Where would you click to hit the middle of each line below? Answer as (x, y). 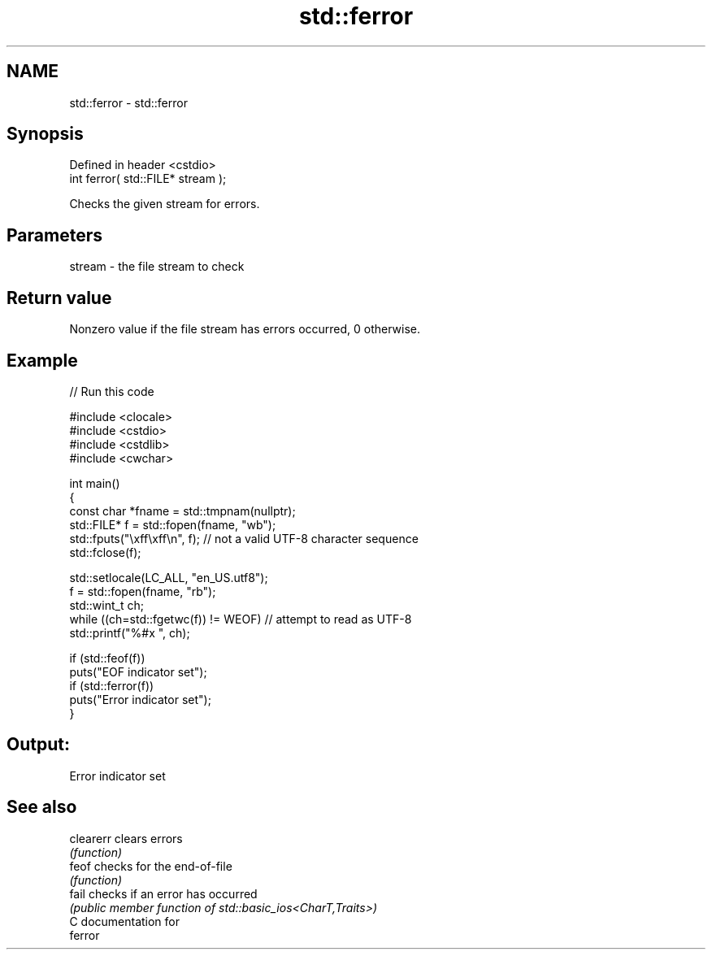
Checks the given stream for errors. (165, 204)
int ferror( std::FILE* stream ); (148, 179)
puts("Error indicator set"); (140, 699)
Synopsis (45, 134)
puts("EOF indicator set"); (138, 671)
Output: (38, 745)
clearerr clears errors (126, 838)
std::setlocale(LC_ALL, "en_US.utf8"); (169, 577)
